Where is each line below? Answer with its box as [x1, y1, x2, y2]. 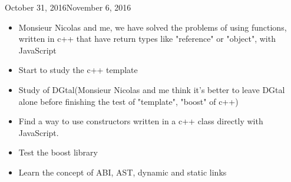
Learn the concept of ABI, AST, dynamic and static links [18, 166, 227, 178]
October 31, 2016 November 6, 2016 [5, 1, 131, 13]
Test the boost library [18, 146, 98, 158]
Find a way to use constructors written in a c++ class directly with [18, 115, 263, 127]
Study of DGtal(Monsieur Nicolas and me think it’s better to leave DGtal [18, 83, 285, 95]
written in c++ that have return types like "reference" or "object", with [18, 32, 276, 45]
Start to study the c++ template [18, 64, 138, 76]
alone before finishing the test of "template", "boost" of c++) [18, 95, 239, 107]
